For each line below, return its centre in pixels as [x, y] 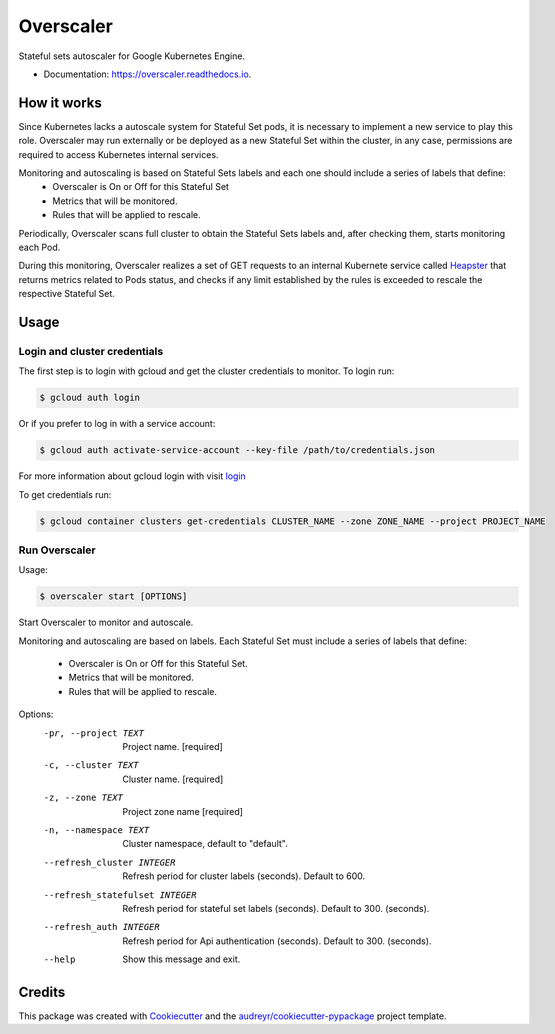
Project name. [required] [173, 747]
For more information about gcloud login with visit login [132, 476]
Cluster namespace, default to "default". [205, 844]
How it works [60, 102]
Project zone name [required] [183, 811]
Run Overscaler [57, 550]
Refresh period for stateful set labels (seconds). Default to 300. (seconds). [276, 908]
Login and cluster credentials [91, 351]
